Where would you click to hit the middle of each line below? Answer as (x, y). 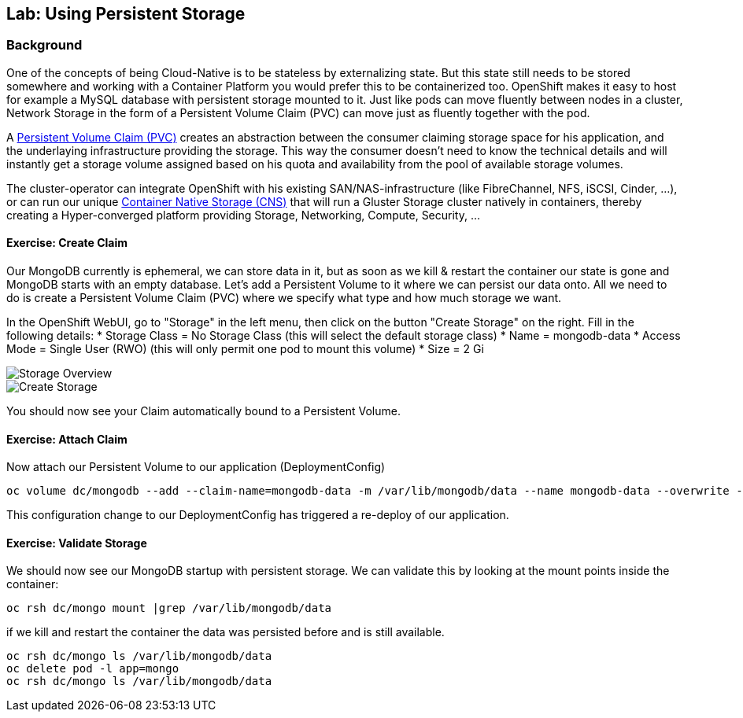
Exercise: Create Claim (67, 243)
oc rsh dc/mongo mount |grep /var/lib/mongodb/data (169, 608)
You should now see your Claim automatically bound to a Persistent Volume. (203, 411)
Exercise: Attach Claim (67, 439)
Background (44, 45)
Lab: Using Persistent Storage (126, 14)
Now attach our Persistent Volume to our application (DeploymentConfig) (196, 467)
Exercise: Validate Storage (77, 543)
